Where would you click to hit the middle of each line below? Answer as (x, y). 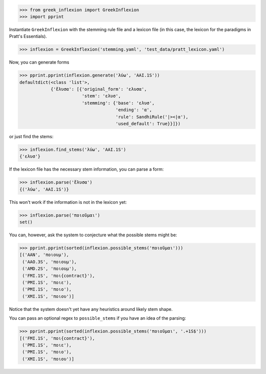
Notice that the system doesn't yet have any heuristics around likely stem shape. (91, 309)
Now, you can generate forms (39, 62)
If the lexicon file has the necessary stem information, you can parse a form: (86, 169)
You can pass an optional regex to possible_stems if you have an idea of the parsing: (98, 318)
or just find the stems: (31, 137)
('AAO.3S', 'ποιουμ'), (50, 262)
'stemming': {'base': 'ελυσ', (118, 103)
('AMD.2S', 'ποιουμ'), (50, 269)
